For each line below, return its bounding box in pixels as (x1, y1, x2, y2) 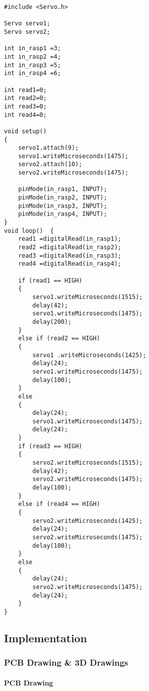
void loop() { (4, 227, 54, 234)
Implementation (4, 630, 87, 645)
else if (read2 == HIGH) (18, 335, 100, 342)
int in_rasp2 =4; (4, 53, 61, 60)
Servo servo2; (4, 28, 51, 35)
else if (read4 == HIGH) (18, 500, 100, 508)
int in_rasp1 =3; (4, 45, 61, 52)
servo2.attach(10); (18, 161, 82, 168)
